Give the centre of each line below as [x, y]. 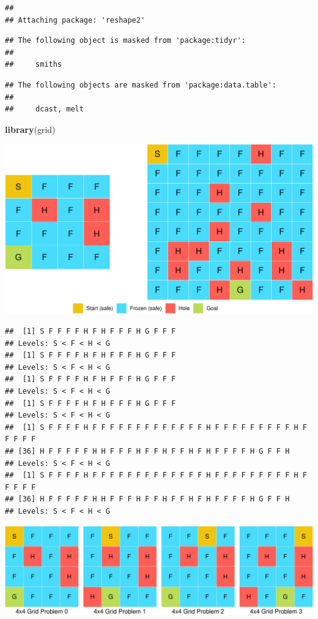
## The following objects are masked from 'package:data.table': [141, 85]
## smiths [34, 65]
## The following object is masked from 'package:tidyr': [125, 41]
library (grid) [30, 129]
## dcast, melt [44, 109]
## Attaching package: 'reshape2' [75, 20]
